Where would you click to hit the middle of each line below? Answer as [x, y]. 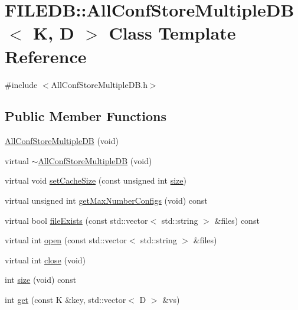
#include [21, 84]
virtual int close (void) [45, 260]
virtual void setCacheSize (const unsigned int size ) [96, 180]
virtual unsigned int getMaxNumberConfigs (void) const [106, 200]
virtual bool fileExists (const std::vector [76, 220]
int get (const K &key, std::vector [66, 300]
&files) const [237, 220]
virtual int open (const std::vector [66, 240]
